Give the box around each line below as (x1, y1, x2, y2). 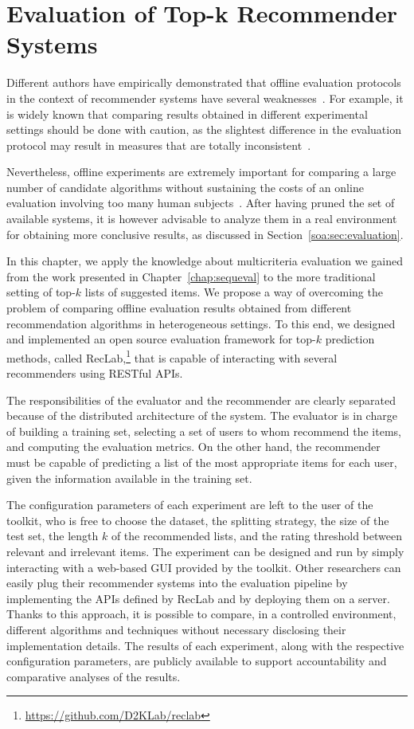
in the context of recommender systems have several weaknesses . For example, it (6, 89, 404, 106)
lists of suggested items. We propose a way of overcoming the (84, 284, 383, 300)
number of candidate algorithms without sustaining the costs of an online (6, 178, 364, 195)
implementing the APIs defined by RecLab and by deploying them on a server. (6, 590, 390, 606)
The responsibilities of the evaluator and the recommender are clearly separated (6, 391, 396, 408)
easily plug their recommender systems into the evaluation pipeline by (6, 574, 348, 591)
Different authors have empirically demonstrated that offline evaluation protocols (6, 74, 401, 91)
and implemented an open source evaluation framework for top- (6, 331, 316, 347)
